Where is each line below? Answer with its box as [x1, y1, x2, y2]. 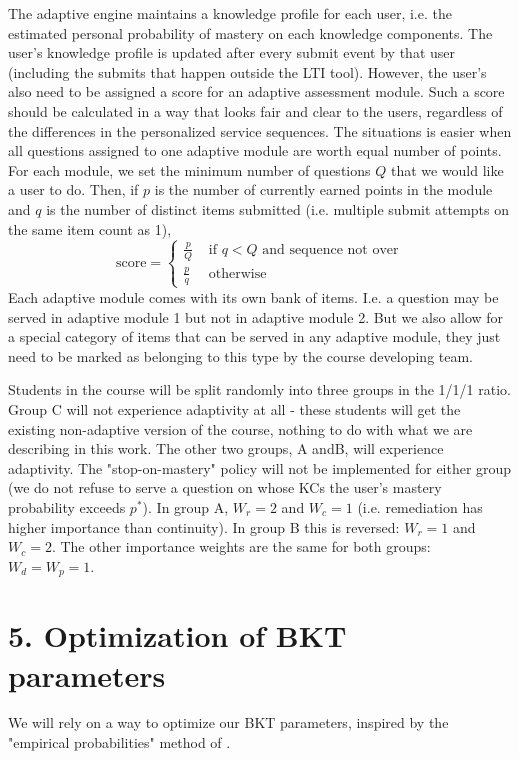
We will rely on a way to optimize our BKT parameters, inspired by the [8, 712, 449, 733]
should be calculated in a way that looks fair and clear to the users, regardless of [8, 100, 503, 121]
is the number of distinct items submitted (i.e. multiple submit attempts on [46, 198, 510, 219]
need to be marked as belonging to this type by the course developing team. [8, 345, 474, 366]
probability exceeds [8, 496, 126, 517]
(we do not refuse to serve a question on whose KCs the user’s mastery [8, 477, 442, 498]
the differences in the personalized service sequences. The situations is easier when [8, 120, 512, 141]
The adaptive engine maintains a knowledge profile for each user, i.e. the [8, 3, 452, 23]
